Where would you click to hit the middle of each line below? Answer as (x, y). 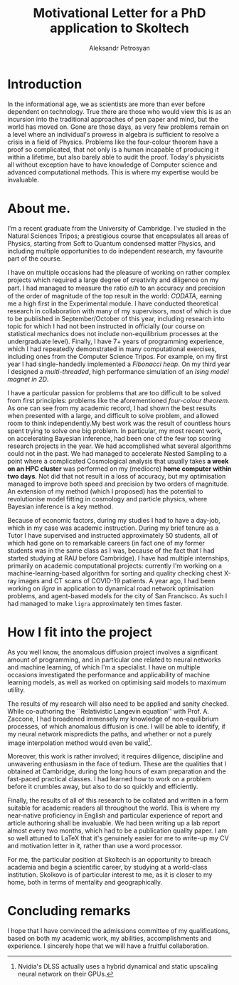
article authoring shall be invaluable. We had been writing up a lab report (114, 823)
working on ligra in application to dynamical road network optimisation (111, 588)
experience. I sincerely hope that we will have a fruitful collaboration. (108, 946)
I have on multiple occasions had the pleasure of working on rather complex (119, 272)
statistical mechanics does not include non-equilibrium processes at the (113, 333)
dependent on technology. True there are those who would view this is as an (119, 111)
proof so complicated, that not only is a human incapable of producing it (113, 149)
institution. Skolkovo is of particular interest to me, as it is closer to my (110, 875)
